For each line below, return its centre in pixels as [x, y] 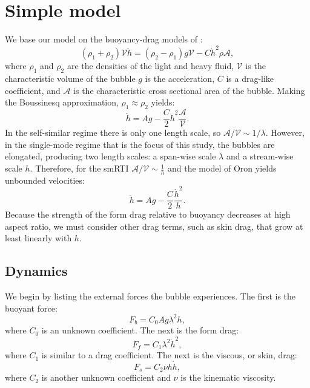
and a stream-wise [260, 156]
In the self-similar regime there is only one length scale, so [113, 132]
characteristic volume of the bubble [70, 79]
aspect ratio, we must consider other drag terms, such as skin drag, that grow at [154, 226]
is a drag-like [250, 79]
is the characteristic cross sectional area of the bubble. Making [189, 90]
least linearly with [38, 238]
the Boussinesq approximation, [62, 102]
